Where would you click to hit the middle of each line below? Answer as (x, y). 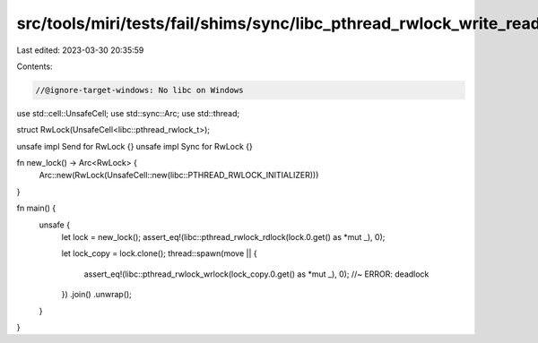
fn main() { (36, 208)
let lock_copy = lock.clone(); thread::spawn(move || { (159, 253)
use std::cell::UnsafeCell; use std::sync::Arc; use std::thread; (128, 113)
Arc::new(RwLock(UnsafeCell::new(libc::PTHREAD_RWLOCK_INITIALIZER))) (179, 176)
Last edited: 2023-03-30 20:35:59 (80, 50)
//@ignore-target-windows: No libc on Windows (139, 90)
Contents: (35, 66)
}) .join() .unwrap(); (96, 295)
